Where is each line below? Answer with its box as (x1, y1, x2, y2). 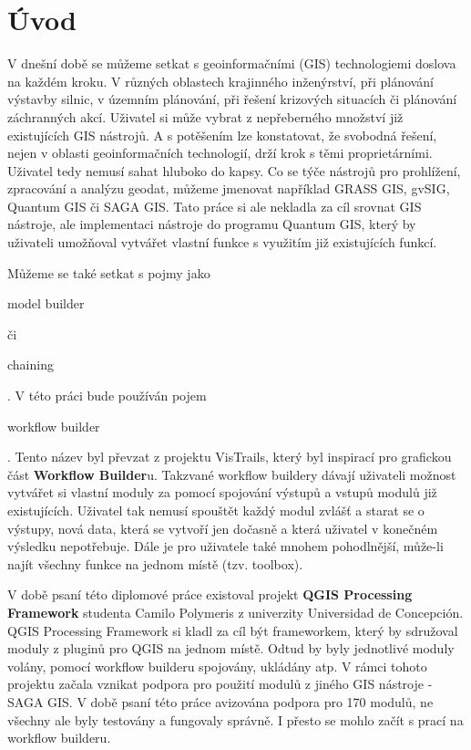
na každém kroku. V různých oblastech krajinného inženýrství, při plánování (7, 71, 434, 90)
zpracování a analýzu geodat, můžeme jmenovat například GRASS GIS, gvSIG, (7, 179, 450, 198)
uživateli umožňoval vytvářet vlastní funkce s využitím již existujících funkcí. (7, 233, 437, 252)
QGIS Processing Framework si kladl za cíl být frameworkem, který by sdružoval (7, 620, 458, 640)
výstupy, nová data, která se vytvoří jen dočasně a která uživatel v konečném (7, 518, 438, 537)
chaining (7, 355, 54, 374)
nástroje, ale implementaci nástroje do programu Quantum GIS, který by (7, 214, 416, 234)
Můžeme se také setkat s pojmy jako (7, 263, 210, 282)
